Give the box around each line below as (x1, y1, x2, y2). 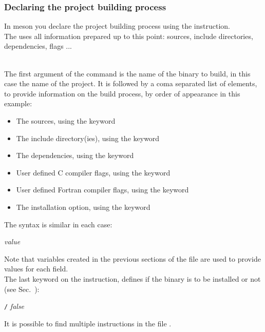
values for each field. (4, 263, 68, 274)
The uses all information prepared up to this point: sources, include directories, (4, 30, 253, 41)
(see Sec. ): (4, 283, 40, 294)
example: (4, 98, 32, 109)
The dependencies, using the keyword (16, 150, 134, 161)
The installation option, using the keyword (16, 201, 150, 212)
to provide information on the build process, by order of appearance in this (4, 88, 240, 99)
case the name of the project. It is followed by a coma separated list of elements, (4, 78, 257, 89)
